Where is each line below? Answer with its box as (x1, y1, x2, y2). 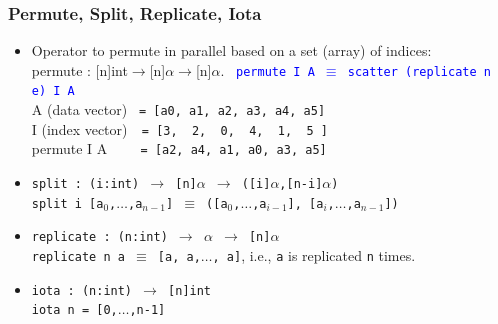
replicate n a (31, 250, 125, 265)
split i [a (31, 196, 104, 211)
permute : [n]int (31, 59, 128, 80)
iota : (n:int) (31, 283, 133, 298)
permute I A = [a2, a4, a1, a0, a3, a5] (31, 138, 327, 159)
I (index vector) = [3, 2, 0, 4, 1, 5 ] (31, 118, 328, 139)
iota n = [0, (31, 303, 118, 318)
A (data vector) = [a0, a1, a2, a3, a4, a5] (31, 99, 326, 120)
